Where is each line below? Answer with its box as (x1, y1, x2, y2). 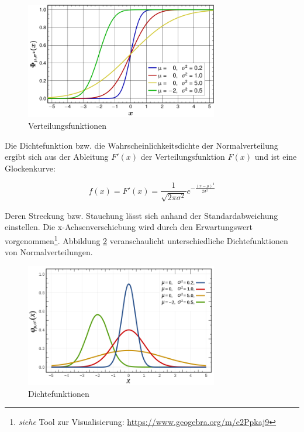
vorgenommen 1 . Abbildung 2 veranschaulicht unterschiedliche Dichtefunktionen (5, 232, 288, 246)
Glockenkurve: (5, 162, 56, 174)
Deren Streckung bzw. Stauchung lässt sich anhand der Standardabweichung (5, 209, 278, 221)
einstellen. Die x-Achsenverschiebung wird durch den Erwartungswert (5, 221, 253, 233)
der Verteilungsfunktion (140, 150, 225, 163)
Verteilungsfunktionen (28, 119, 106, 131)
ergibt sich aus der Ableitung (5, 150, 109, 163)
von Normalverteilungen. (5, 246, 93, 258)
